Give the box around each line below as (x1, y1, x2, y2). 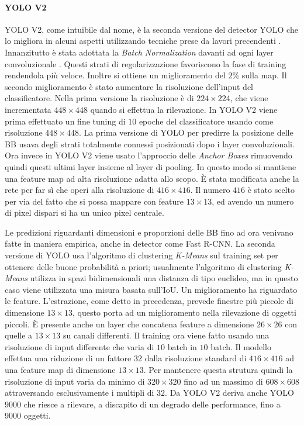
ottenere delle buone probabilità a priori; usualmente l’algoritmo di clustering (5, 260, 282, 272)
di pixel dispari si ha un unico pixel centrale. (5, 206, 164, 219)
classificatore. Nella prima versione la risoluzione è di (5, 92, 194, 104)
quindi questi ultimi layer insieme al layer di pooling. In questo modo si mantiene (5, 160, 296, 172)
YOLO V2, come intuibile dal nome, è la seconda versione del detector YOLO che (5, 23, 298, 35)
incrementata (5, 103, 51, 115)
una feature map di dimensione (5, 364, 116, 376)
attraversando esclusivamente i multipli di (5, 386, 154, 399)
